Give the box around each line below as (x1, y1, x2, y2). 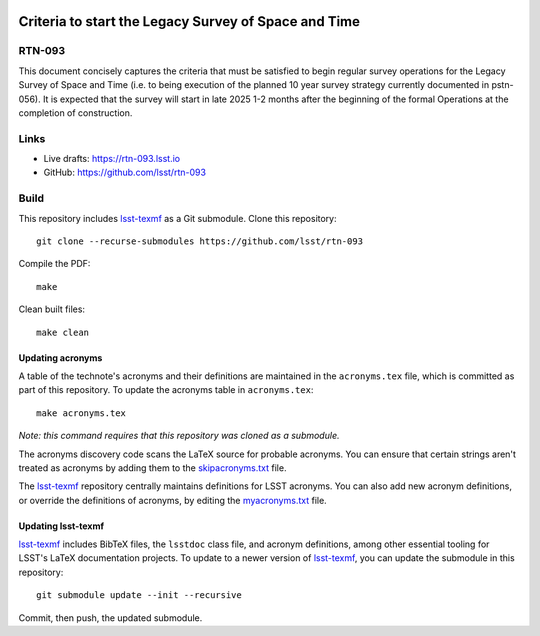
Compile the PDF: (18, 258, 91, 270)
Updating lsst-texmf (18, 520, 105, 532)
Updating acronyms (18, 351, 103, 364)
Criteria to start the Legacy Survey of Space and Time (18, 13, 360, 30)
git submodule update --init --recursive (36, 590, 242, 601)
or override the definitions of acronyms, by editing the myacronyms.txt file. (18, 494, 327, 506)
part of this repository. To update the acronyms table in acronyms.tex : (18, 384, 314, 396)
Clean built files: (18, 303, 85, 315)
